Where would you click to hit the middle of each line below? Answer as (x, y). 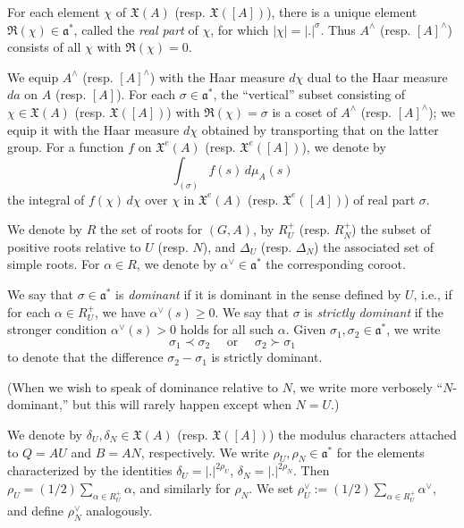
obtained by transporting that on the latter (320, 129)
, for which (240, 29)
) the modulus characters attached (363, 434)
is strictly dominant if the (374, 311)
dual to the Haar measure (377, 76)
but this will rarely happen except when (182, 404)
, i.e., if (433, 293)
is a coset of (304, 111)
